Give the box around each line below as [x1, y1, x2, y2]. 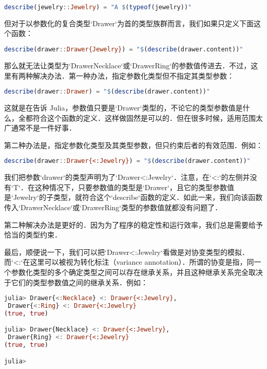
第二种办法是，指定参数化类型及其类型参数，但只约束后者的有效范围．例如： [4, 139, 263, 150]
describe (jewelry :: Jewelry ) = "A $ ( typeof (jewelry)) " [4, 4, 192, 11]
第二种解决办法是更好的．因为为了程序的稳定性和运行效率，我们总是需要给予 [4, 219, 263, 230]
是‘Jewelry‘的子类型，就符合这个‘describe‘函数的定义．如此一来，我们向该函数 [4, 192, 263, 202]
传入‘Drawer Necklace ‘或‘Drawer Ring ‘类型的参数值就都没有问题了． [4, 202, 222, 213]
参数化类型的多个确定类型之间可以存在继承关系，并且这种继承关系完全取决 [11, 267, 263, 277]
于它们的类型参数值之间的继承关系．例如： [4, 276, 148, 287]
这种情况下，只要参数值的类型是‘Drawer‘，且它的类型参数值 [34, 181, 234, 192]
